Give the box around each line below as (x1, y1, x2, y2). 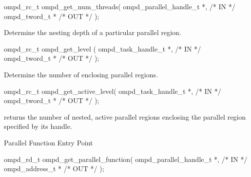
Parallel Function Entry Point (4, 137, 93, 147)
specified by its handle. (4, 121, 72, 131)
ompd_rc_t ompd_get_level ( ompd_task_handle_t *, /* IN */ (4, 43, 201, 53)
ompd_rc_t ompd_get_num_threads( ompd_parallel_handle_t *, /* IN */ (4, 1, 235, 11)
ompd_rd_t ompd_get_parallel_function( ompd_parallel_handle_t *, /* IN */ (4, 154, 248, 164)
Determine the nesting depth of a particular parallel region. (4, 27, 181, 37)
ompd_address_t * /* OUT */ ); (4, 163, 104, 174)
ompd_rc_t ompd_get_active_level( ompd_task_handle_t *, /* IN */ (4, 86, 221, 96)
